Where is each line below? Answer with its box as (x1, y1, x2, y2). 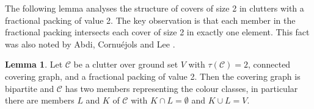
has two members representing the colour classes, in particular (65, 82, 298, 94)
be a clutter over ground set (73, 58, 178, 71)
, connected (247, 58, 291, 71)
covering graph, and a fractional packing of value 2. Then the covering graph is (5, 69, 301, 82)
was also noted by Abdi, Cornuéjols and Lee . (5, 37, 175, 50)
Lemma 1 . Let (5, 58, 63, 71)
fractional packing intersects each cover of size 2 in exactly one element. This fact (5, 26, 310, 38)
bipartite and (5, 82, 54, 94)
